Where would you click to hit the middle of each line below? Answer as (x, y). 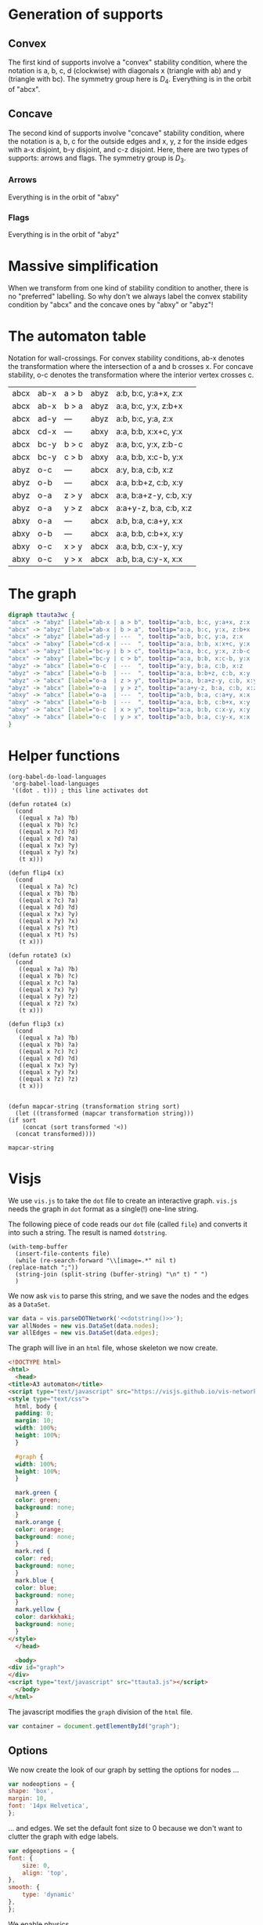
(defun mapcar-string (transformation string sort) (94, 1106)
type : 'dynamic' (49, 1895)
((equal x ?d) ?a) (49, 838)
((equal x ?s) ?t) (49, 928)
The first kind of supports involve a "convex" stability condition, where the (128, 62)
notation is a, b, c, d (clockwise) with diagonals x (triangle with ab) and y (125, 71)
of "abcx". (24, 89)
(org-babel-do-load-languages (58, 776)
